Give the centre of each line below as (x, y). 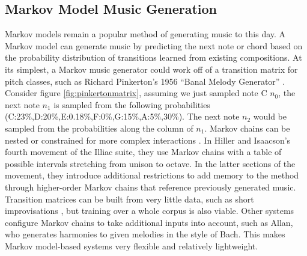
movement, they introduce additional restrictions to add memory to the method (152, 175)
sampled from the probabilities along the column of (99, 128)
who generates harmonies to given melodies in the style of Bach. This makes (145, 234)
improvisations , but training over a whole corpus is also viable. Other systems (150, 211)
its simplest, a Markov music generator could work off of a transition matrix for (151, 69)
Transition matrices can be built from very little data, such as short (129, 199)
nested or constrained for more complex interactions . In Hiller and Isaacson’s (148, 140)
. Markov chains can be (247, 128)
